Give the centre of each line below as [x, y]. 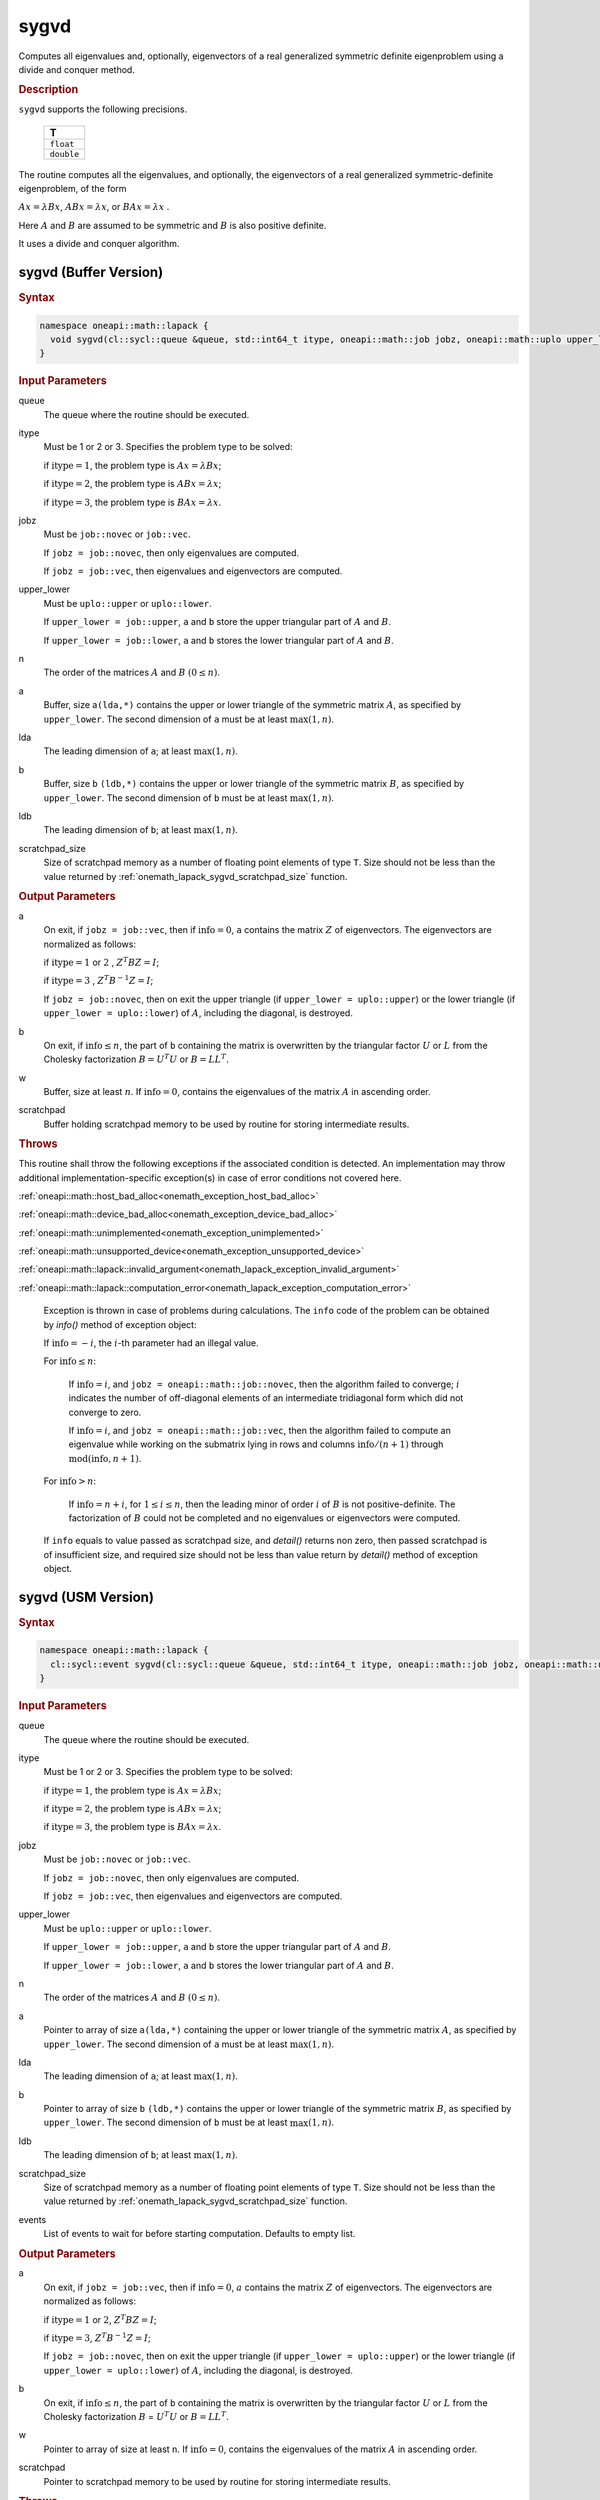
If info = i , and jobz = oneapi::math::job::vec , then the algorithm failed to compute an [260, 1430]
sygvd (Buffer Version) [91, 271]
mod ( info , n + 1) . [105, 1458]
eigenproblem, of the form [72, 188]
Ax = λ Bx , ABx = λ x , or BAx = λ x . [94, 207]
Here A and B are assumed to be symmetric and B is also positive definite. [172, 225]
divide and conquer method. [76, 69]
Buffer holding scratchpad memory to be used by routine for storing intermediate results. [226, 1124]
